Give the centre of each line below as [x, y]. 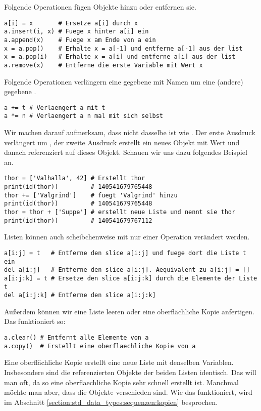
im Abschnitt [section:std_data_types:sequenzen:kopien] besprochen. [111, 402]
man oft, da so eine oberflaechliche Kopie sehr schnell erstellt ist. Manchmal [121, 382]
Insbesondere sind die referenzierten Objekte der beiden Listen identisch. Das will [130, 372]
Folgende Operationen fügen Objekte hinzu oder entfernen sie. [100, 7]
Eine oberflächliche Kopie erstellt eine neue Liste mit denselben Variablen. [119, 362]
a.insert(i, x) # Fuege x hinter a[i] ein [76, 32]
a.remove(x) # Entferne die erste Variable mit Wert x [103, 65]
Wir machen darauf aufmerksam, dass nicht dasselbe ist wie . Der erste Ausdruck [130, 132]
